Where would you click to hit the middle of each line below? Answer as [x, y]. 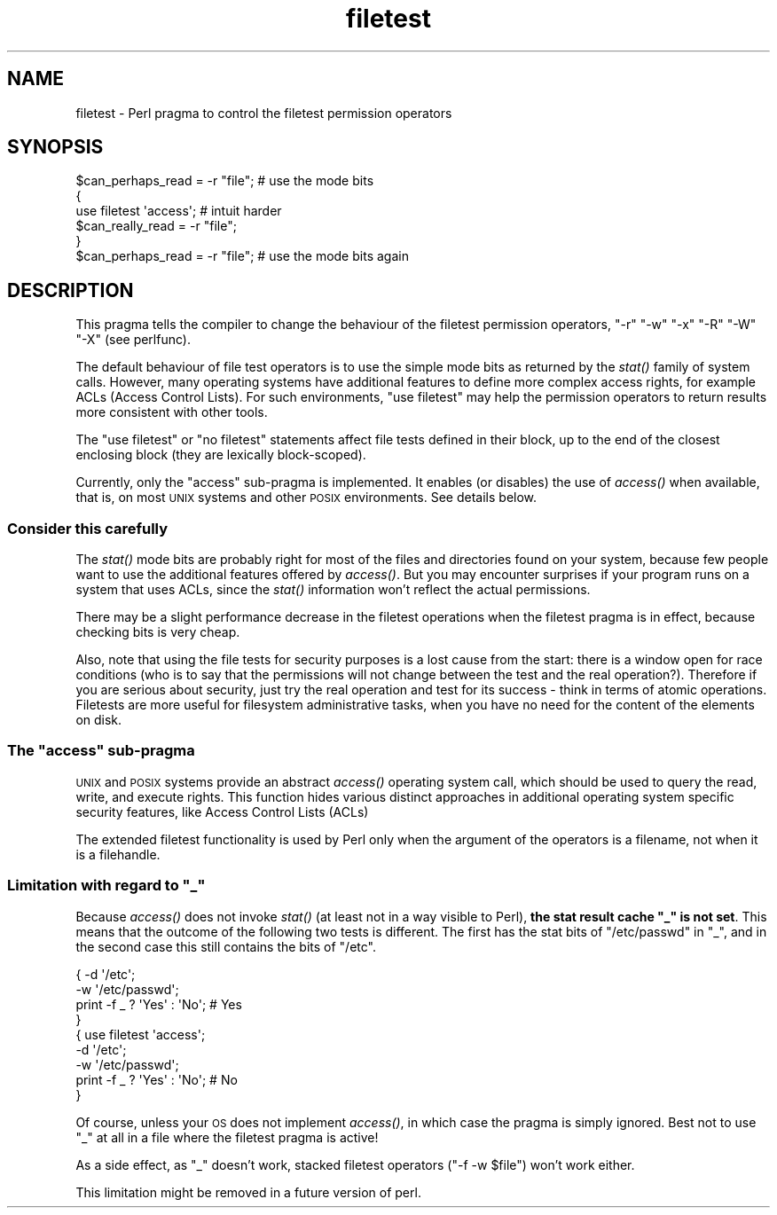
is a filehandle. [118, 854]
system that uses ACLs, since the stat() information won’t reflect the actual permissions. [333, 590]
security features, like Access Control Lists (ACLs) [222, 811]
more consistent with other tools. [172, 412]
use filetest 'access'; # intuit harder [179, 211]
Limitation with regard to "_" [106, 886]
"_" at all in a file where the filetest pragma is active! [227, 1137]
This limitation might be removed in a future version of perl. [248, 1192]
